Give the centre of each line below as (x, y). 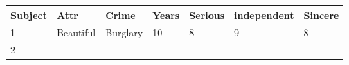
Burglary (124, 32)
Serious (207, 15)
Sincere (321, 15)
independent (264, 15)
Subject (29, 15)
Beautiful (77, 32)
